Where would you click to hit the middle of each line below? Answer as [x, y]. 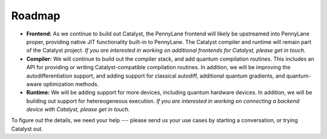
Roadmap [36, 16]
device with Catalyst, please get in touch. [78, 110]
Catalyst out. [27, 129]
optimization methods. [71, 84]
